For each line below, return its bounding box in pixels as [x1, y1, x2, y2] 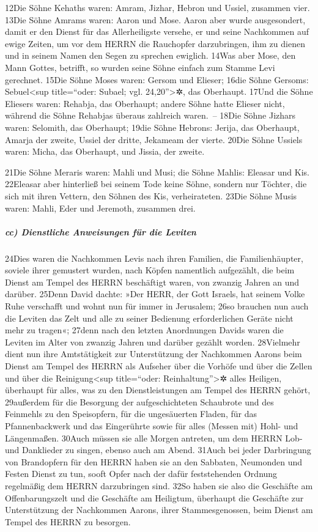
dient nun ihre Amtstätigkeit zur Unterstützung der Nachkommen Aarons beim [5, 347, 302, 360]
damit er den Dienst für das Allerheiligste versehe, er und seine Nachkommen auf [5, 25, 309, 38]
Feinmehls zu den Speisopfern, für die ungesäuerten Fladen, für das [5, 407, 257, 420]
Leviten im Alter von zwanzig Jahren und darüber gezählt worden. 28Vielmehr [5, 335, 300, 348]
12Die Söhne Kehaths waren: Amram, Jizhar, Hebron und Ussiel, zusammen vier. [5, 1, 310, 13]
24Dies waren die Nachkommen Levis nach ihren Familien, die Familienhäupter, [5, 251, 303, 264]
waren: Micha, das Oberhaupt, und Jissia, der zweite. [5, 145, 205, 158]
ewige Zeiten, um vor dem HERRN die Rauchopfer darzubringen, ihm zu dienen [5, 37, 305, 50]
